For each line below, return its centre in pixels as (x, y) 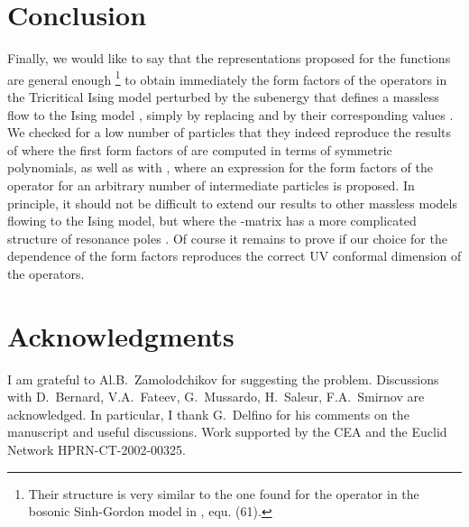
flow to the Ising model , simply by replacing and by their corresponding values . (230, 114)
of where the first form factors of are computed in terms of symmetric (200, 149)
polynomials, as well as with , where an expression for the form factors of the (220, 167)
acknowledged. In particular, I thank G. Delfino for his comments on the (208, 414)
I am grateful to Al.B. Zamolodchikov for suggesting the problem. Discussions (223, 379)
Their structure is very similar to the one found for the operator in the (224, 493)
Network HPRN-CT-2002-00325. (97, 449)
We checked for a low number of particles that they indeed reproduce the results (229, 132)
